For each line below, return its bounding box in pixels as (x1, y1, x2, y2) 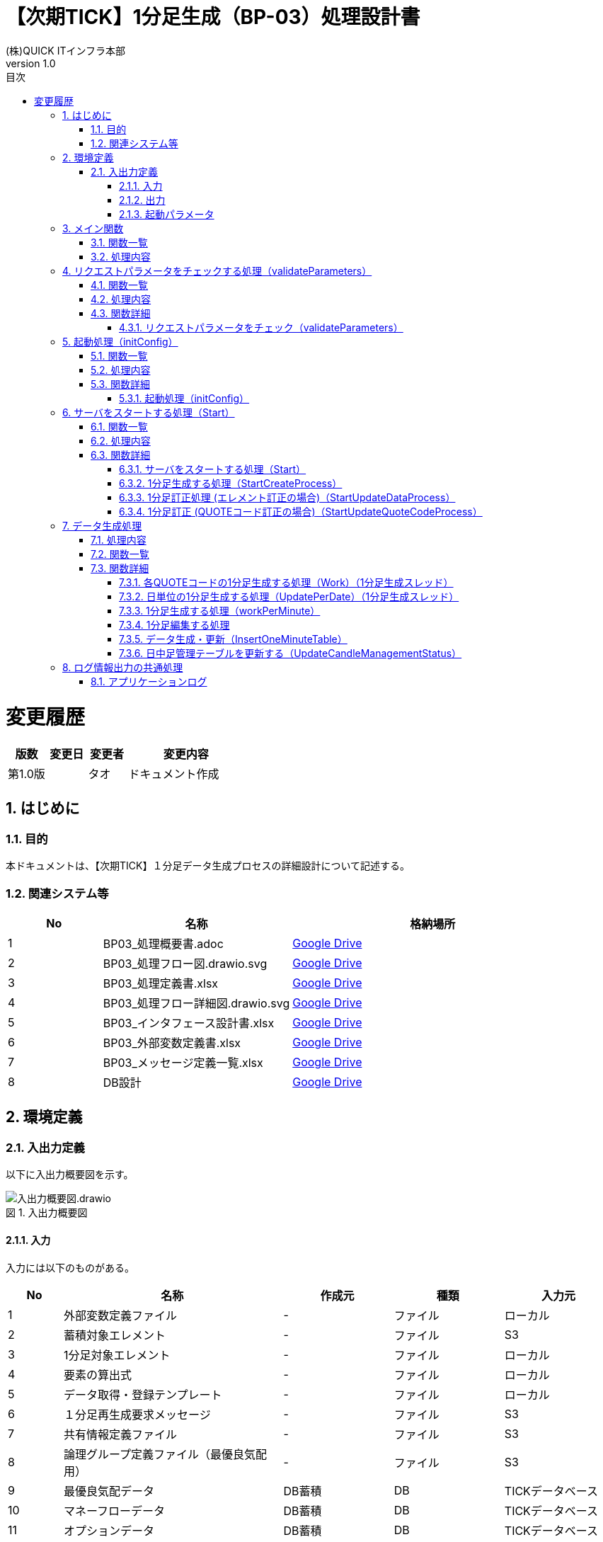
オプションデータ (64, 1523, 155, 1538)
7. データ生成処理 (62, 519, 142, 532)
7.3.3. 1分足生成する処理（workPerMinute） (119, 604, 321, 617)
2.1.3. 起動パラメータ (119, 207, 214, 220)
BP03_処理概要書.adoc (103, 937, 224, 952)
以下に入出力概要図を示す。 (6, 1168, 134, 1181)
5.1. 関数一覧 (91, 349, 148, 362)
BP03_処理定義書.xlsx (103, 976, 219, 991)
